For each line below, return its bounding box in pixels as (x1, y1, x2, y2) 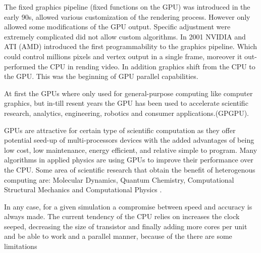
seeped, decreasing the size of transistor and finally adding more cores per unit (4, 221, 247, 231)
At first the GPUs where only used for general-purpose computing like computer (4, 88, 253, 98)
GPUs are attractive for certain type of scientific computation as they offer (4, 124, 236, 135)
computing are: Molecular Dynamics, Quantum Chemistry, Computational (4, 174, 234, 185)
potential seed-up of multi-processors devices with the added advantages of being (4, 135, 254, 145)
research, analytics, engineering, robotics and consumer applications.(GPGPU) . (4, 107, 249, 118)
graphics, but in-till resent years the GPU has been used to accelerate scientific (4, 98, 248, 108)
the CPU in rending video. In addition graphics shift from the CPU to (37, 61, 255, 71)
